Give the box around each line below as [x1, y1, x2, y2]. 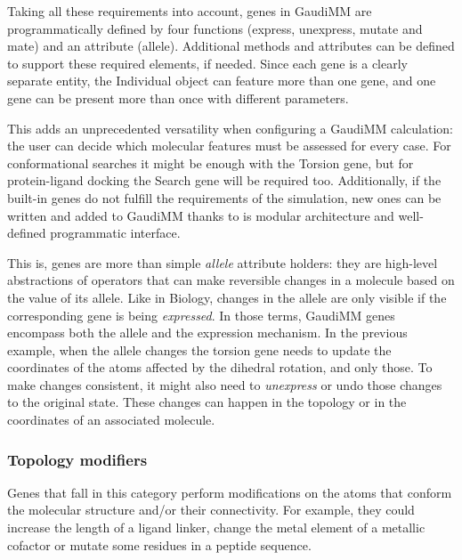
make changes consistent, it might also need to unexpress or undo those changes [7, 375, 442, 394]
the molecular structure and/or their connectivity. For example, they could [7, 500, 415, 519]
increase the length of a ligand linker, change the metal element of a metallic [7, 518, 426, 537]
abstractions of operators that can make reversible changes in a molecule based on [7, 271, 455, 289]
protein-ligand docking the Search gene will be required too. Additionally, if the [7, 171, 442, 190]
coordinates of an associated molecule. [7, 410, 215, 429]
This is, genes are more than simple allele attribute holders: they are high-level [7, 253, 438, 272]
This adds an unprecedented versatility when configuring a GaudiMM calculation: [7, 118, 454, 137]
